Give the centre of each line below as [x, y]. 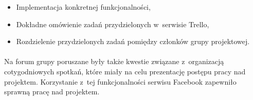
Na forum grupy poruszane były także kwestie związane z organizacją [114, 61]
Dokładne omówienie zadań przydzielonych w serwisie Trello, [113, 24]
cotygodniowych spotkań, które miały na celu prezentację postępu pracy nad [125, 71]
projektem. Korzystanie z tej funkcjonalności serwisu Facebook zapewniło [120, 81]
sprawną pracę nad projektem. [52, 92]
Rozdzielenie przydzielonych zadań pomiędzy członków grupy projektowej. [133, 41]
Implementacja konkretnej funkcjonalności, [83, 7]
